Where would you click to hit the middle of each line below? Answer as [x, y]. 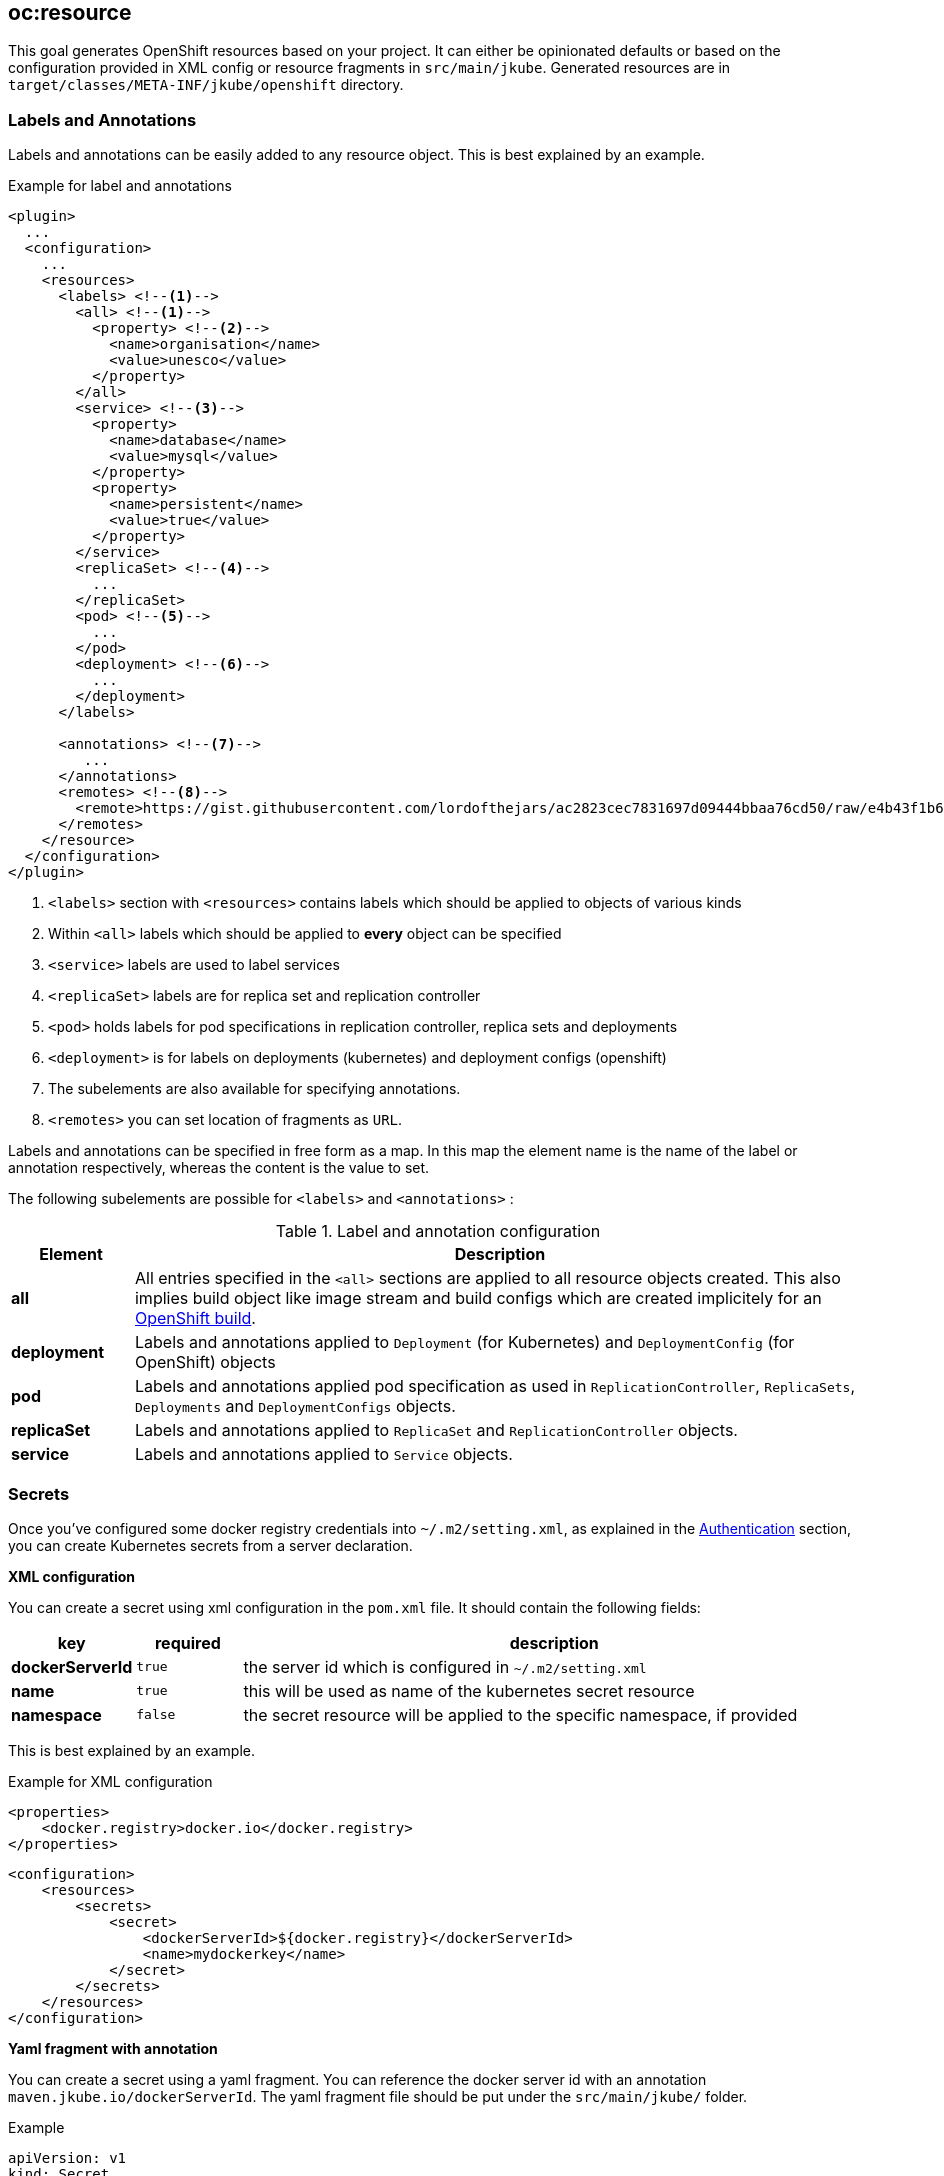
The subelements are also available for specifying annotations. [254, 1089]
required [187, 1642]
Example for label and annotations [120, 186]
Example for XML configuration [110, 1781]
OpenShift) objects [205, 1362]
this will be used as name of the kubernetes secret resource [469, 1690]
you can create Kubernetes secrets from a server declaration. [210, 1545]
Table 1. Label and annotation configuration [438, 1231]
